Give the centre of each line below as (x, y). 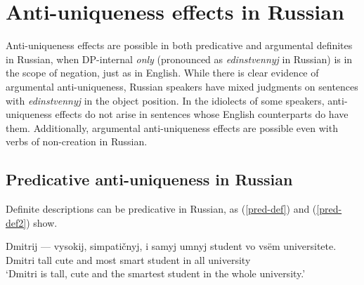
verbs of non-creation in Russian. (77, 141)
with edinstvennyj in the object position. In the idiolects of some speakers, (165, 100)
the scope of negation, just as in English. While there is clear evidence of (162, 73)
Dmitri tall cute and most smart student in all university (128, 259)
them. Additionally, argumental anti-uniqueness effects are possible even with (172, 127)
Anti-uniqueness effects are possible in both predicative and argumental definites (179, 45)
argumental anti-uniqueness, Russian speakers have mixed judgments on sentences (182, 86)
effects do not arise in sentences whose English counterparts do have (202, 114)
